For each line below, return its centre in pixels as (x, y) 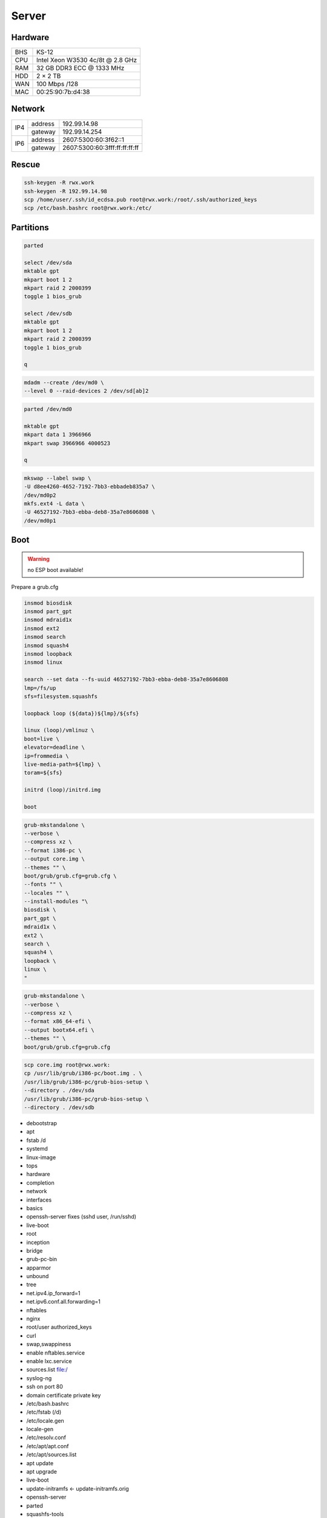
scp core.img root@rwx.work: (67, 1065)
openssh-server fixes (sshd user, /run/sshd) (81, 1217)
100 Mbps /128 (58, 84)
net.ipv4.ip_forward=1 (53, 1293)
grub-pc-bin (42, 1259)
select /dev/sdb (48, 314)
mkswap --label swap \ (58, 478)
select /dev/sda (48, 262)
